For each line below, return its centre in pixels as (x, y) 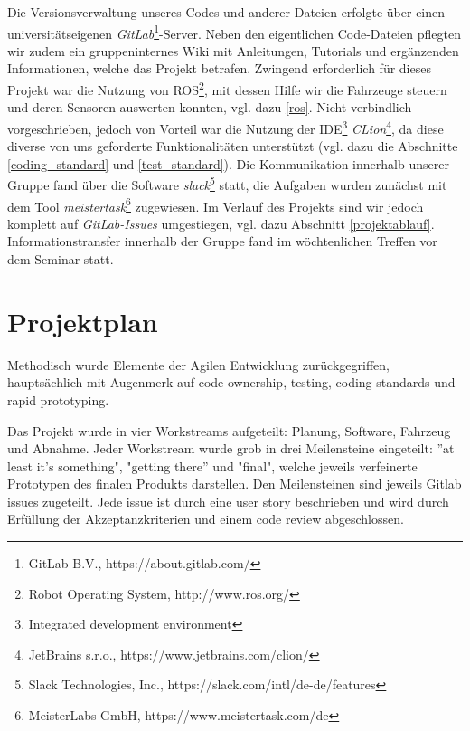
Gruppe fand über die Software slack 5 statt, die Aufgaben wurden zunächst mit (227, 183)
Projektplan (83, 321)
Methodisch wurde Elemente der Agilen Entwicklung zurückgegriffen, (198, 364)
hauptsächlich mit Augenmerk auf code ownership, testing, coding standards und (231, 382)
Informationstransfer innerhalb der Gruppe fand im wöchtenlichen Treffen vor (222, 241)
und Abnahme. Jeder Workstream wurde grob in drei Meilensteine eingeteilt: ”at (231, 448)
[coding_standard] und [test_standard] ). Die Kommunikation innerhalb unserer (228, 163)
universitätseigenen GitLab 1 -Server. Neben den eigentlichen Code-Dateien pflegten (234, 32)
